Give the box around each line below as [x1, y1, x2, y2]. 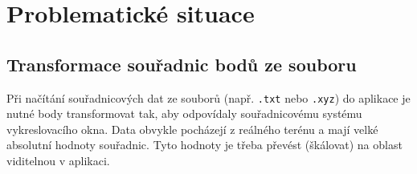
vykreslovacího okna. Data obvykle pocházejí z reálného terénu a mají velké [6, 120, 378, 137]
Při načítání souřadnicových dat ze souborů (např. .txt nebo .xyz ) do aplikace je [6, 89, 411, 106]
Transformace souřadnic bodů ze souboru [6, 51, 357, 76]
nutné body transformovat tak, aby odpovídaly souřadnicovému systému [6, 105, 362, 122]
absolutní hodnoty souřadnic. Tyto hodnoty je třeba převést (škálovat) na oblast [6, 136, 403, 153]
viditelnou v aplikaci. [6, 152, 110, 169]
